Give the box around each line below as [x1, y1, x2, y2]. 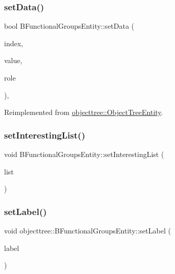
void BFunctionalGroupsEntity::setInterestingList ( [4, 149, 164, 159]
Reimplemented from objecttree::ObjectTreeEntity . [4, 107, 163, 118]
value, [4, 55, 23, 66]
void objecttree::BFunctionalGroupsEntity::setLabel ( [4, 225, 171, 236]
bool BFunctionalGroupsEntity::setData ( [4, 21, 135, 31]
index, [4, 37, 23, 48]
